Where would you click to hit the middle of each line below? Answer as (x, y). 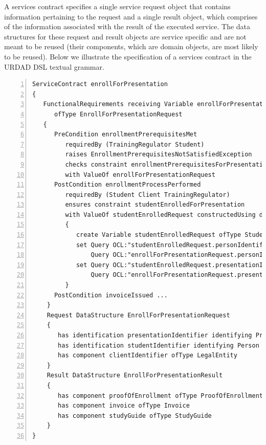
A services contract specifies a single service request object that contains (117, 6)
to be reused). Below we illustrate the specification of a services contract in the (128, 56)
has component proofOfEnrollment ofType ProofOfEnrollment (161, 396)
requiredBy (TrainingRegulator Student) (135, 144)
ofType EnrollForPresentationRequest (118, 114)
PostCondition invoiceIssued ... (111, 295)
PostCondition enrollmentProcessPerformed (127, 185)
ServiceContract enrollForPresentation (100, 84)
